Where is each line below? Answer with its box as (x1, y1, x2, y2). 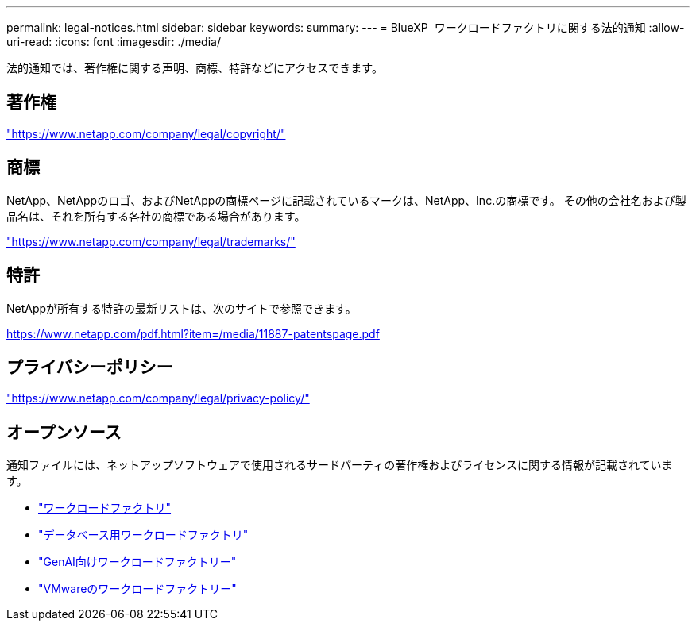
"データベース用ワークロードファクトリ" (38, 528, 249, 542)
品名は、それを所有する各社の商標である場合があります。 (6, 209, 306, 223)
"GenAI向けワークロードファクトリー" (38, 555, 237, 569)
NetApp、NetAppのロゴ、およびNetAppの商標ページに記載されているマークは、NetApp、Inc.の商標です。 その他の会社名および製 (6, 193, 686, 207)
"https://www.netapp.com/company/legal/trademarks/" (6, 234, 296, 248)
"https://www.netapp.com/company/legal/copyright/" (6, 126, 286, 140)
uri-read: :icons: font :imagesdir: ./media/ (6, 35, 221, 48)
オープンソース (6, 421, 122, 442)
